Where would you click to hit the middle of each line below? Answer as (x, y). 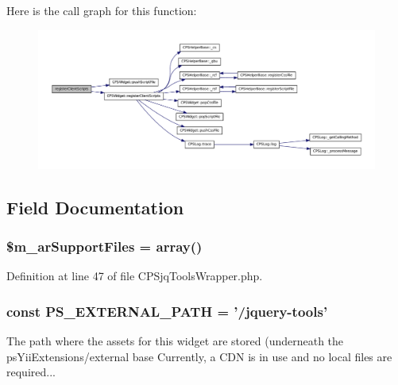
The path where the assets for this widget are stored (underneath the (175, 341)
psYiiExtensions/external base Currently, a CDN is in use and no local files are (199, 356)
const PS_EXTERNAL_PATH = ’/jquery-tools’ (167, 311)
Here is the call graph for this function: (102, 10)
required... (31, 372)
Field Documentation (95, 207)
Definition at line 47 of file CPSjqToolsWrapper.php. (135, 276)
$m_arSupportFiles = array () (104, 246)
